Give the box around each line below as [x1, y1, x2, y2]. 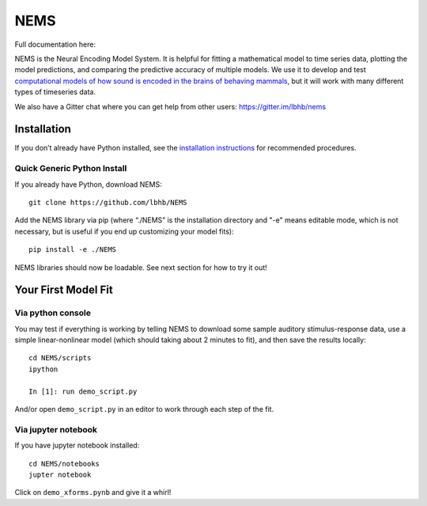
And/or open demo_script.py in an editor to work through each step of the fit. [14, 405, 274, 413]
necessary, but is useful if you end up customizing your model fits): [14, 226, 234, 236]
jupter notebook [28, 470, 92, 479]
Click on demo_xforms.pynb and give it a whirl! [14, 488, 172, 497]
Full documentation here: [14, 40, 96, 49]
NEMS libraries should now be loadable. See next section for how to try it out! [14, 262, 268, 272]
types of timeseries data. [14, 87, 96, 97]
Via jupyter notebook [14, 424, 98, 435]
